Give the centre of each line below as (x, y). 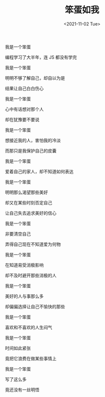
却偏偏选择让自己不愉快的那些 (35, 307)
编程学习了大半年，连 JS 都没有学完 (41, 57)
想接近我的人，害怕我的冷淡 (33, 140)
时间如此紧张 (18, 348)
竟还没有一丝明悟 (22, 390)
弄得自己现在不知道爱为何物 (33, 244)
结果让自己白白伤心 (24, 88)
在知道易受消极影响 (24, 265)
